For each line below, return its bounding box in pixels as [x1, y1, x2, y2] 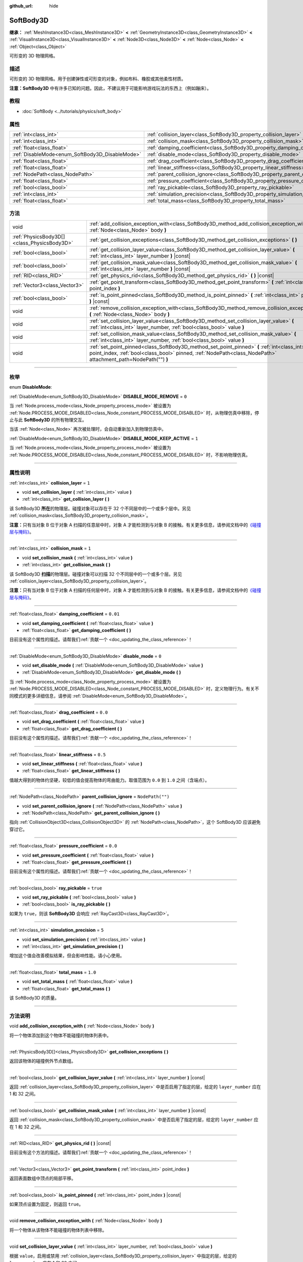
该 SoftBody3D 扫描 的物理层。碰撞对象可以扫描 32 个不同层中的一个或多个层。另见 [9, 571, 182, 577]
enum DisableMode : [9, 384, 53, 390]
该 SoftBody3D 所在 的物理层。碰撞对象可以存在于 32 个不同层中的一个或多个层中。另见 [9, 505, 191, 511]
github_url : [9, 3, 33, 9]
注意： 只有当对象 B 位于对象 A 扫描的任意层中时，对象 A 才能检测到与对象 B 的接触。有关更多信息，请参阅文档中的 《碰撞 [9, 521, 262, 528]
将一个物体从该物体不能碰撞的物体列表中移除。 [9, 1227, 107, 1233]
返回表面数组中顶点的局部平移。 [9, 1175, 76, 1181]
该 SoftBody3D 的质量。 [9, 994, 60, 1001]
